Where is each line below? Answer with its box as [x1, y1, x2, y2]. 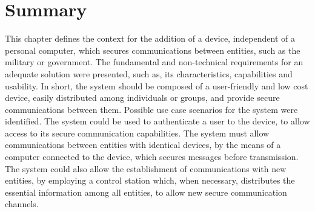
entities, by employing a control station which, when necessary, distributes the [5, 174, 295, 187]
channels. [5, 198, 39, 210]
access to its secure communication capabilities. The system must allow [5, 126, 270, 139]
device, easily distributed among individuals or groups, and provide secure [5, 91, 280, 104]
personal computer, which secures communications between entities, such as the [5, 43, 300, 56]
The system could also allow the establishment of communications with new [5, 162, 287, 175]
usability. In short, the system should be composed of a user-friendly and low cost [5, 79, 308, 92]
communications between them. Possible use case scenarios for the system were [5, 103, 298, 115]
